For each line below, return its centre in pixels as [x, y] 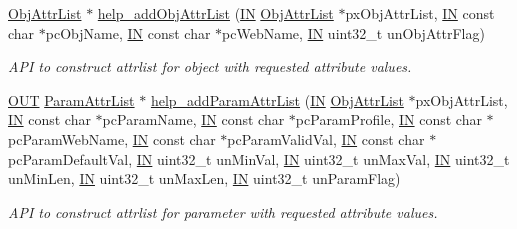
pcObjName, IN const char [128, 32]
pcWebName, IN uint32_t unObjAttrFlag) [353, 32]
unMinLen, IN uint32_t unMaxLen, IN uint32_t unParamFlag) [204, 178]
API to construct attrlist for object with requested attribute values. [210, 66]
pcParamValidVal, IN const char [326, 138]
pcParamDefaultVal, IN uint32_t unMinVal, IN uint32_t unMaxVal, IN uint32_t [259, 158]
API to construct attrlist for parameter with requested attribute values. [223, 211]
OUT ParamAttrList [71, 99]
